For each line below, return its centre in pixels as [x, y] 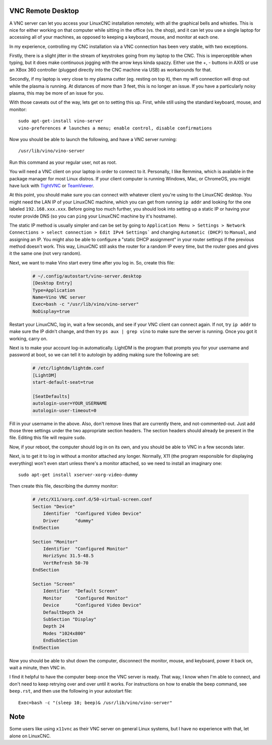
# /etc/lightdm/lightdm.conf [69, 368]
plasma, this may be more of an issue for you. [57, 93]
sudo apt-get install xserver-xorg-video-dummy [78, 475]
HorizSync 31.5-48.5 [69, 556]
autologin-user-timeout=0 [64, 410]
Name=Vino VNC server [59, 297]
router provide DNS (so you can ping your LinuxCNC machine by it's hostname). [93, 216]
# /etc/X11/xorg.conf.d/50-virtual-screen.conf [92, 499]
